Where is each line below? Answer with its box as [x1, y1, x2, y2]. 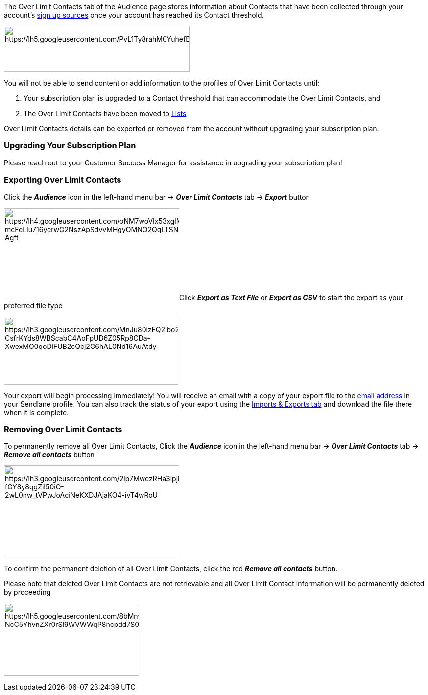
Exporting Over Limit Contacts [4, 175, 121, 185]
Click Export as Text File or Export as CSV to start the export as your [179, 293, 404, 301]
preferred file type [4, 301, 63, 310]
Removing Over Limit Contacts [4, 424, 122, 434]
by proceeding [4, 588, 51, 597]
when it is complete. [4, 408, 69, 417]
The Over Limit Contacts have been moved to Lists [24, 109, 187, 117]
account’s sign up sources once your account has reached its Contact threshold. [4, 11, 264, 19]
